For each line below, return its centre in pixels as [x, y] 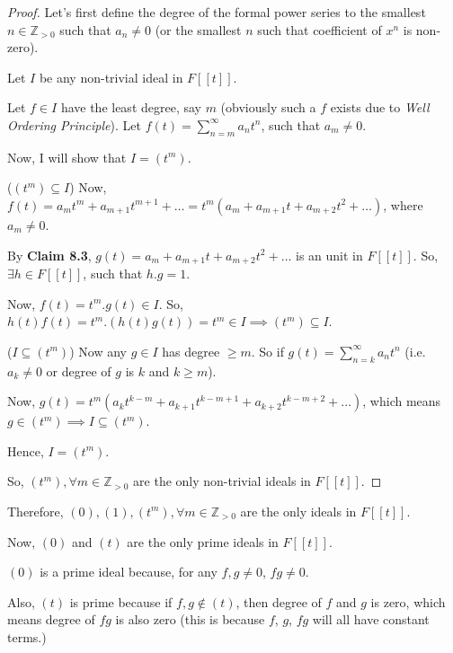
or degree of [79, 371]
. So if [267, 351]
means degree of [51, 619]
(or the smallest [198, 29]
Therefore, [36, 511]
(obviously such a [268, 107]
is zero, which [408, 601]
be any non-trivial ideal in [111, 77]
